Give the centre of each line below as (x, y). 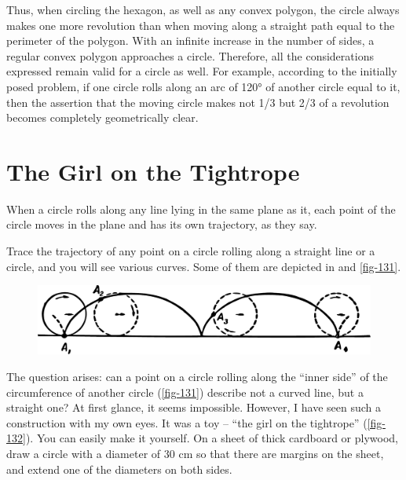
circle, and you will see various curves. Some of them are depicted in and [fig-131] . (204, 266)
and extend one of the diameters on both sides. (119, 469)
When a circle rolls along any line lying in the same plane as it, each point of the (201, 209)
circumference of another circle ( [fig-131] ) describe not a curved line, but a (185, 392)
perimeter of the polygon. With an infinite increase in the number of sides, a (190, 40)
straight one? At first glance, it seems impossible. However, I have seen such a (194, 407)
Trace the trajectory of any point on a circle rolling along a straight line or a (191, 251)
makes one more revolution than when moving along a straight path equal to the (201, 25)
